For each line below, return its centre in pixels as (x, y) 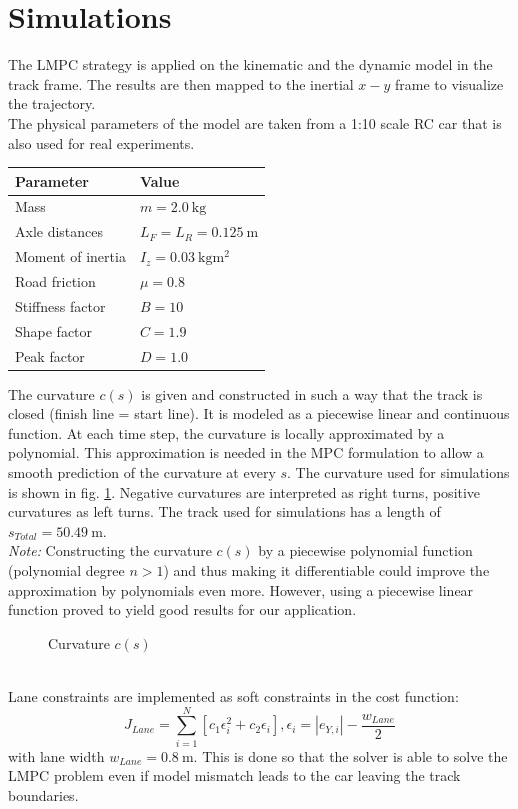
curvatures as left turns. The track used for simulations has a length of (224, 511)
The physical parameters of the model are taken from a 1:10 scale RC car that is (255, 122)
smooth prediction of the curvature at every (142, 471)
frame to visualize (449, 83)
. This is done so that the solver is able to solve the (350, 755)
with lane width (56, 755)
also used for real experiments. (101, 142)
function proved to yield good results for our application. (182, 609)
